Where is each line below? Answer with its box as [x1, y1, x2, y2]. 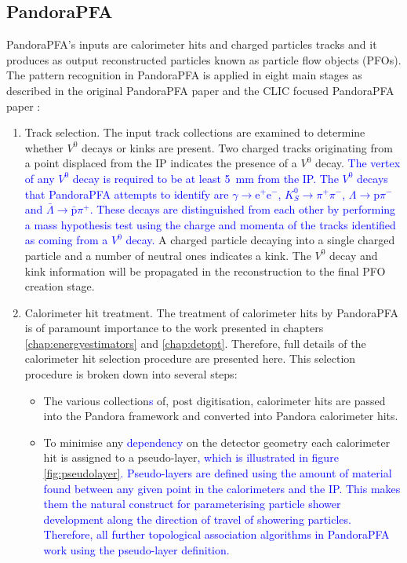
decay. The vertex [314, 155, 401, 171]
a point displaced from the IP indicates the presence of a [24, 155, 297, 171]
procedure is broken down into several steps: [24, 366, 238, 382]
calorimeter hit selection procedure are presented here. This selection [24, 350, 356, 367]
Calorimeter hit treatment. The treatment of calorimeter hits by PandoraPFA [24, 304, 398, 320]
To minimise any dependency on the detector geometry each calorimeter [43, 433, 391, 450]
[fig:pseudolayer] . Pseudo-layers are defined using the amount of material [43, 465, 392, 481]
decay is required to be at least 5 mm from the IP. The [72, 170, 339, 186]
